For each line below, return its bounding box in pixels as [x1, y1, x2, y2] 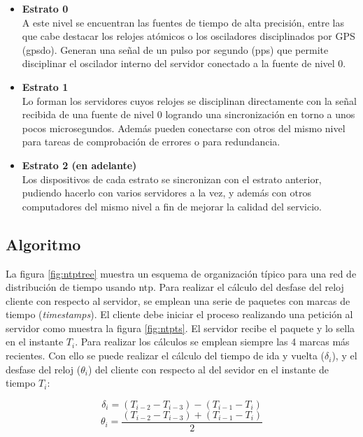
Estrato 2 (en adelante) [22, 157, 137, 172]
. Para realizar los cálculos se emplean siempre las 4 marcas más [75, 334, 350, 349]
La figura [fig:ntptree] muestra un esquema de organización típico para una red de [6, 266, 357, 280]
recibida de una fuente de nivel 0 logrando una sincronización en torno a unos [22, 107, 355, 122]
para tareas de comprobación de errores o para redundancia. [22, 134, 280, 149]
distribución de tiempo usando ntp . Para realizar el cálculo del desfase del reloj [6, 280, 344, 294]
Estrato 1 [22, 79, 69, 94]
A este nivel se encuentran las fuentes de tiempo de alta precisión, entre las [22, 15, 344, 29]
